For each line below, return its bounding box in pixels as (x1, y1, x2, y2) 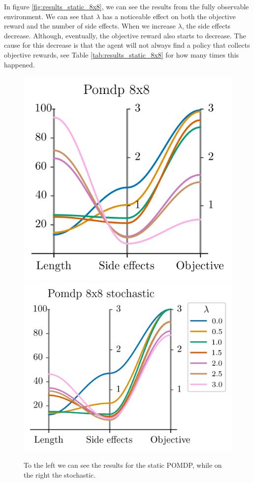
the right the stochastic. (24, 469, 96, 480)
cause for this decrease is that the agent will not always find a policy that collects (4, 40, 250, 50)
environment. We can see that (4, 11, 94, 21)
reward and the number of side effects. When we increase (4, 21, 176, 31)
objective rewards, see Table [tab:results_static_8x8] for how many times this (4, 49, 239, 60)
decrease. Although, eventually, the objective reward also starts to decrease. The (4, 30, 246, 40)
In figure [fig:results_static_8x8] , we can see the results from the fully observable (4, 1, 249, 11)
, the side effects (182, 21, 231, 31)
